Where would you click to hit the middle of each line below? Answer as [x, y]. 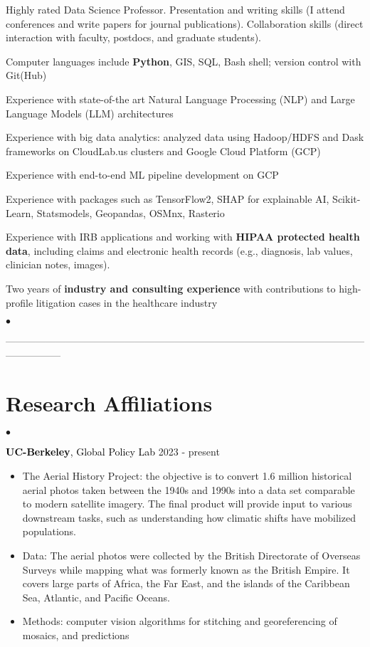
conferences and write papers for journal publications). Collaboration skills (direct [185, 23]
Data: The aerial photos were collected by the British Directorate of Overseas [191, 555]
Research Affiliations [109, 403]
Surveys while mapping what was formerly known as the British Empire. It [186, 569]
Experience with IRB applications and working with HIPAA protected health [183, 237]
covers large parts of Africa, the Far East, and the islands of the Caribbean [186, 583]
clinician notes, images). [58, 264]
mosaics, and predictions [76, 635]
